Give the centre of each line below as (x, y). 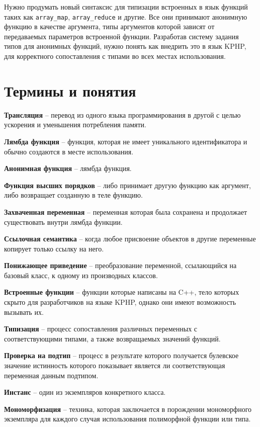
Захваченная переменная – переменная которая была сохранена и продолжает (126, 211)
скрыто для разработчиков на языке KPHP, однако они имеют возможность (120, 302)
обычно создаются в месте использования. (69, 151)
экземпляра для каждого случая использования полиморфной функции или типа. (127, 419)
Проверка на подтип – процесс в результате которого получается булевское (121, 355)
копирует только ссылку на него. (54, 248)
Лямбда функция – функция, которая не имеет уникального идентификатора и (126, 141)
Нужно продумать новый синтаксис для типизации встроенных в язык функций (126, 7)
